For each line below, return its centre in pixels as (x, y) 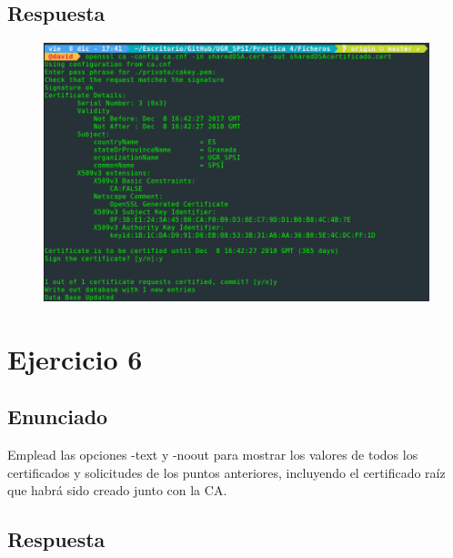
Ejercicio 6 (75, 358)
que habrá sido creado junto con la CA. (117, 490)
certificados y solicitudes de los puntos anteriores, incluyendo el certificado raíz (226, 472)
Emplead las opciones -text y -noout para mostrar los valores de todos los (213, 455)
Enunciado (58, 416)
